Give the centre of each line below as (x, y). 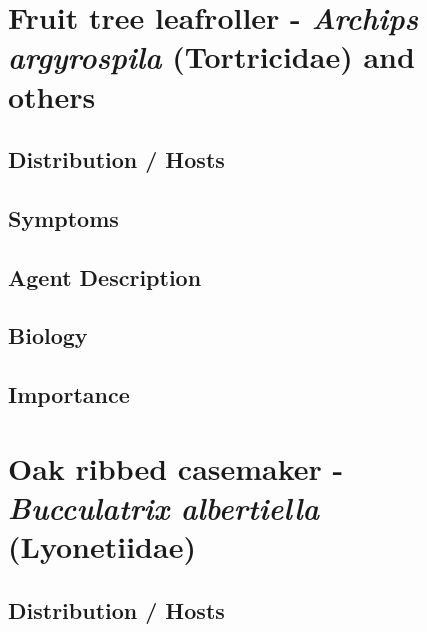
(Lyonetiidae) (102, 546)
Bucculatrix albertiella (164, 508)
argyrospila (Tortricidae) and (211, 57)
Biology (48, 335)
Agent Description (105, 276)
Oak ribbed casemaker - (176, 467)
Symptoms (63, 217)
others (52, 95)
